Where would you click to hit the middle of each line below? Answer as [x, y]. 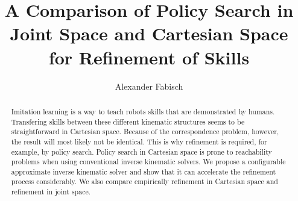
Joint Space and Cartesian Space [149, 33]
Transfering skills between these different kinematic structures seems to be [128, 121]
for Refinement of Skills [149, 57]
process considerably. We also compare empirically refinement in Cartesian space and [144, 181]
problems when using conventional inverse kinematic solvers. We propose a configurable [148, 162]
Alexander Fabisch [149, 86]
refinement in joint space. [51, 192]
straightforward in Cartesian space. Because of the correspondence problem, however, [145, 131]
